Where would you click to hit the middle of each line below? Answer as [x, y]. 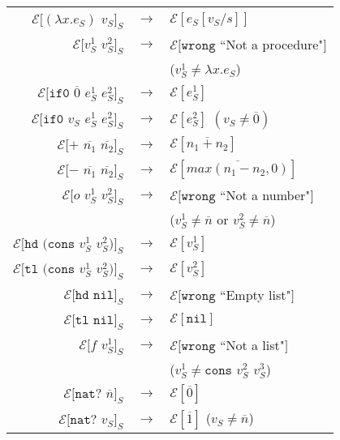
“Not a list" [252, 344]
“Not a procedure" [271, 45]
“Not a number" [265, 195]
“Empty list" [255, 294]
